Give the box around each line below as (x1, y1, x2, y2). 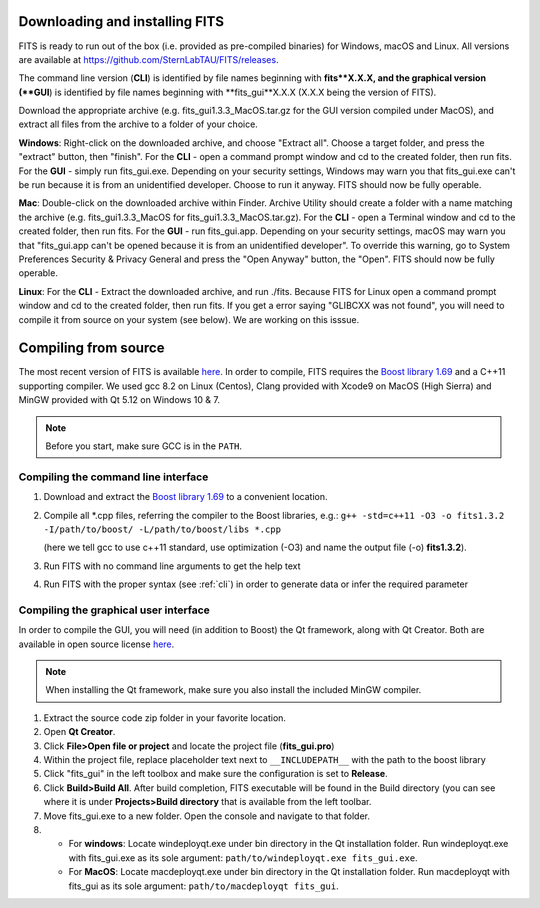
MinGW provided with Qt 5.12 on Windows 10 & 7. (18, 394, 220, 406)
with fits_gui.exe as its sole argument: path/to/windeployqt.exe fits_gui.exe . (68, 851, 419, 864)
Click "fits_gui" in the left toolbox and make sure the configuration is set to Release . (43, 768, 389, 780)
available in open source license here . (18, 638, 175, 650)
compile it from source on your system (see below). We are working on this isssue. (18, 313, 360, 325)
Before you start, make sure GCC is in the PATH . (45, 440, 243, 452)
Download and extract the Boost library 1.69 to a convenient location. (43, 491, 329, 503)
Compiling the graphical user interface (18, 603, 210, 617)
